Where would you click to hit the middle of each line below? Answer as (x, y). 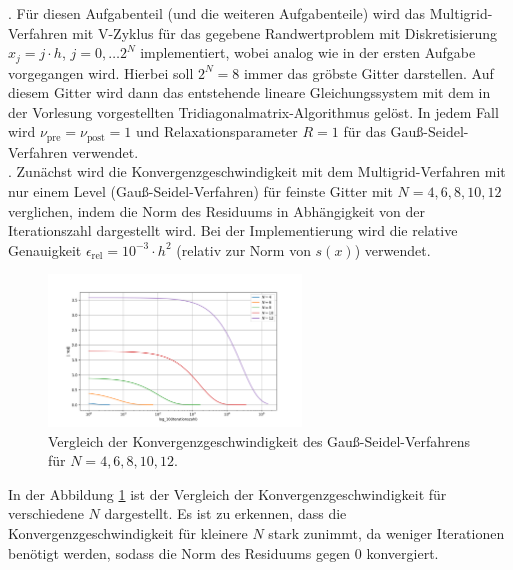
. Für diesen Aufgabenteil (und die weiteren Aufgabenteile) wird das (217, 13)
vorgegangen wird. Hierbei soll (101, 72)
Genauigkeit (45, 249)
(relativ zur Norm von (243, 249)
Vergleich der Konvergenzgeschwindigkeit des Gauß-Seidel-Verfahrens (259, 440)
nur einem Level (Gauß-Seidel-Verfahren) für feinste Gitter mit (200, 191)
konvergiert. (402, 552)
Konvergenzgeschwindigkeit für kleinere (128, 532)
